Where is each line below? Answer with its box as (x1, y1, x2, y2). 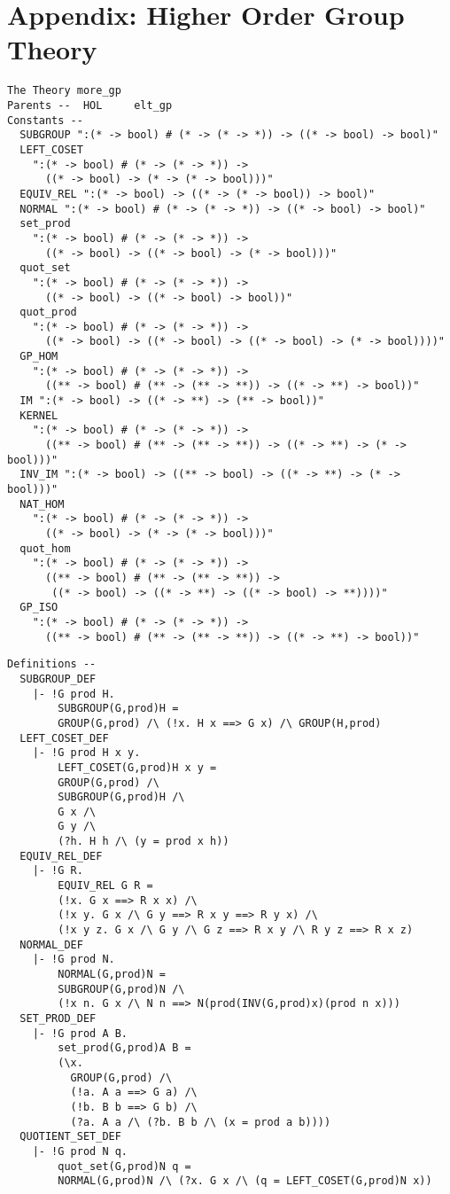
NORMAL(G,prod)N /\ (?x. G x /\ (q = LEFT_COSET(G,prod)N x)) (58, 1174, 432, 1188)
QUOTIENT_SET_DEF (19, 1130, 121, 1143)
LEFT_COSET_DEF (19, 731, 109, 745)
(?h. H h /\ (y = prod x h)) (58, 835, 229, 848)
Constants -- (7, 113, 83, 127)
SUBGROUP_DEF (19, 672, 97, 685)
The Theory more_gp (7, 84, 121, 98)
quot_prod (19, 306, 77, 319)
